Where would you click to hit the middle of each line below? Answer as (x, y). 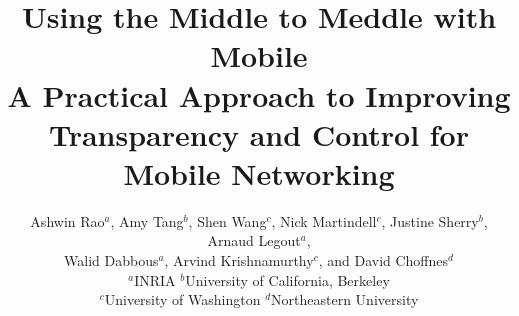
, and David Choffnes (383, 260)
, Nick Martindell (324, 220)
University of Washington (182, 299)
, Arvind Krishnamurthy (239, 260)
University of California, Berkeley (287, 279)
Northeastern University (345, 299)
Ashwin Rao (67, 220)
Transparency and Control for (258, 133)
